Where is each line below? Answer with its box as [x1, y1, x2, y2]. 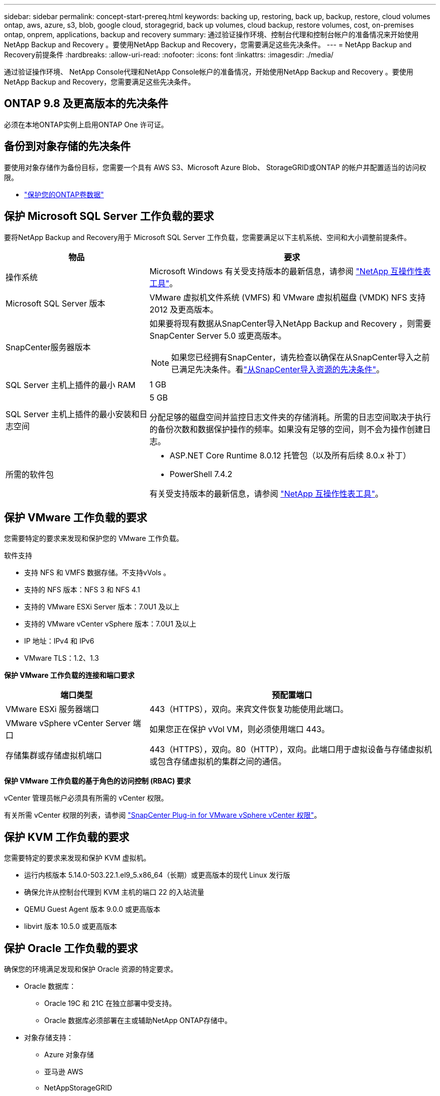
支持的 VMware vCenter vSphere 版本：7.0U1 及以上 [24, 619, 196, 629]
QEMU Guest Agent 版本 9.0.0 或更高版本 [24, 905, 160, 914]
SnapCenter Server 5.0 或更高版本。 [149, 330, 286, 341]
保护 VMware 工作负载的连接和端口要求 [4, 671, 135, 680]
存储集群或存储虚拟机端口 [6, 750, 102, 761]
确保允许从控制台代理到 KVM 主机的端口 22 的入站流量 [24, 888, 204, 897]
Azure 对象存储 [44, 1050, 94, 1059]
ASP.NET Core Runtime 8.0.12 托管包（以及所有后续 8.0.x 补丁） [169, 450, 411, 460]
